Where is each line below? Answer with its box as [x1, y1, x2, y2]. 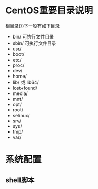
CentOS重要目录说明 [5, 5, 93, 16]
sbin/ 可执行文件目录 [12, 40, 56, 46]
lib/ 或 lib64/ [12, 79, 40, 85]
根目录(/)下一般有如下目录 [5, 23, 60, 29]
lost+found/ [12, 85, 37, 91]
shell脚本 [5, 176, 35, 184]
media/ [12, 90, 28, 97]
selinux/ [12, 112, 30, 118]
